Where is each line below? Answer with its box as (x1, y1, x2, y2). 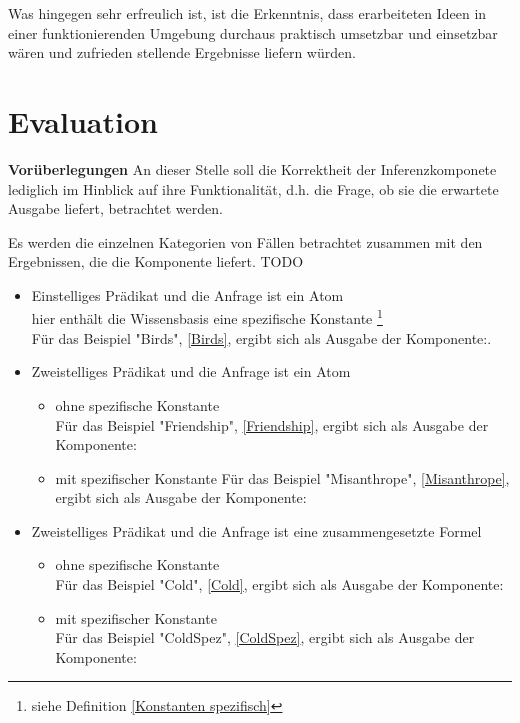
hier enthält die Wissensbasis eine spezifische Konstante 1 (31, 305, 383, 329)
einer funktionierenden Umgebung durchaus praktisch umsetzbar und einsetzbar (8, 22, 498, 43)
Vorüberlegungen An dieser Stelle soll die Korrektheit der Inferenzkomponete (8, 158, 497, 179)
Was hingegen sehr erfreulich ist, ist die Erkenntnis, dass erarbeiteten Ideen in (8, 3, 487, 23)
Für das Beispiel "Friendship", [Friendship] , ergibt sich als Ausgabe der (55, 414, 489, 435)
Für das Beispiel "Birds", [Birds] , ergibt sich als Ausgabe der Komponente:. (31, 327, 492, 348)
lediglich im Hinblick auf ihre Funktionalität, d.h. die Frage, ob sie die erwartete (8, 178, 499, 199)
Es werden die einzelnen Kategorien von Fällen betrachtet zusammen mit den (8, 231, 483, 252)
